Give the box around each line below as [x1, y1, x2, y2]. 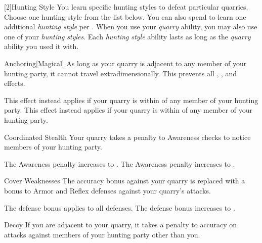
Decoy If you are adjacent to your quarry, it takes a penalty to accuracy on [4, 219, 237, 230]
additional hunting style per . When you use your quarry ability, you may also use [4, 21, 257, 32]
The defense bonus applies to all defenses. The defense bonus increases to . [4, 202, 235, 213]
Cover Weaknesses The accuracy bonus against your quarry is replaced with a [4, 175, 245, 186]
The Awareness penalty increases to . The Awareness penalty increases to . [4, 158, 235, 169]
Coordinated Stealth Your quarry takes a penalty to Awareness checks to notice [4, 131, 251, 142]
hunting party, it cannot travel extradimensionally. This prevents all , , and [4, 68, 237, 78]
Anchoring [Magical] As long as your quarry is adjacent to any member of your [4, 58, 247, 68]
